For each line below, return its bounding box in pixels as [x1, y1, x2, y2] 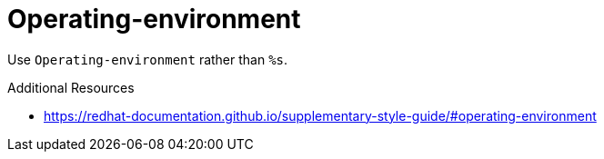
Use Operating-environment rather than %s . [7, 51, 288, 67]
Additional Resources [7, 79, 135, 95]
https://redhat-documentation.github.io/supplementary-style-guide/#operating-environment [44, 107, 597, 124]
